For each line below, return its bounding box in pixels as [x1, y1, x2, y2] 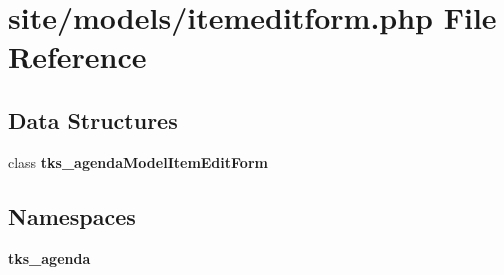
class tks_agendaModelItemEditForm [8, 151, 268, 172]
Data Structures [8, 104, 178, 135]
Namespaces [8, 200, 136, 231]
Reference [8, 36, 147, 77]
